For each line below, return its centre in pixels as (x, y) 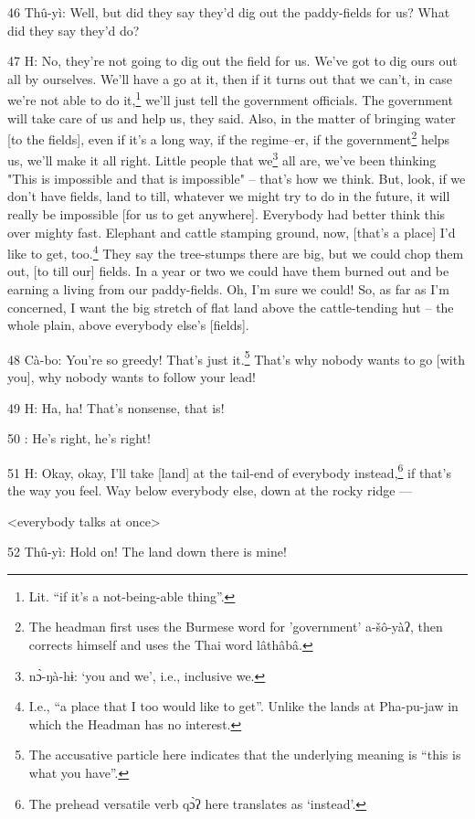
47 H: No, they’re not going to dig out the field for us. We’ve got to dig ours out (232, 61)
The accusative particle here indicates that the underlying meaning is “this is (245, 755)
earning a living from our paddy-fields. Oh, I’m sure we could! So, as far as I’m (228, 288)
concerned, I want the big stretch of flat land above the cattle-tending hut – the (231, 307)
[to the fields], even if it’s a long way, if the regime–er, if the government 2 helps (229, 138)
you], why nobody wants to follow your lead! (132, 376)
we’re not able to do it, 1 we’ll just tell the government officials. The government (230, 99)
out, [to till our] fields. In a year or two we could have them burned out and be (228, 271)
